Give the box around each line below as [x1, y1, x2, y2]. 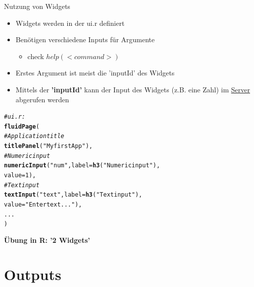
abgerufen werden [15, 94, 69, 104]
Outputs [4, 264, 61, 284]
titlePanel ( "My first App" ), [4, 143, 93, 150]
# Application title [4, 133, 64, 140]
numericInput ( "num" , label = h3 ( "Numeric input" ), [4, 162, 160, 169]
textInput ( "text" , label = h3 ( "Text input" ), [4, 191, 143, 199]
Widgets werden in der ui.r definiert [15, 17, 125, 28]
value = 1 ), [4, 172, 36, 179]
